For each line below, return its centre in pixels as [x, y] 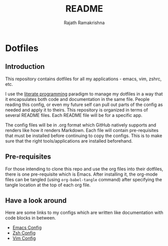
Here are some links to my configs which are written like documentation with [84, 213]
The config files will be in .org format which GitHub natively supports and [81, 125]
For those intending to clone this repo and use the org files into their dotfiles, [84, 169]
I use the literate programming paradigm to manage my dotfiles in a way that [84, 94]
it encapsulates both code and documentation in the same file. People [77, 99]
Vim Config [24, 238]
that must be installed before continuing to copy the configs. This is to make [84, 136]
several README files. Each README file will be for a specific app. [74, 115]
